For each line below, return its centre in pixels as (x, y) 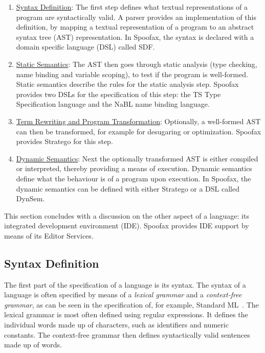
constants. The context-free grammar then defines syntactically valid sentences (127, 334)
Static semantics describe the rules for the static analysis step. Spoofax (127, 84)
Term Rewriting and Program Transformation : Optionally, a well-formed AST (138, 121)
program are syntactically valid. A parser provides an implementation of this (136, 17)
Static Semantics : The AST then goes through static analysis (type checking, (137, 64)
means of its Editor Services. (49, 235)
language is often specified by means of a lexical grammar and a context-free (123, 295)
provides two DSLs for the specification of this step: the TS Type (118, 94)
